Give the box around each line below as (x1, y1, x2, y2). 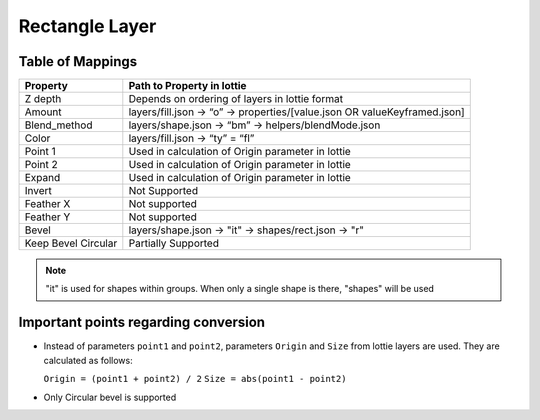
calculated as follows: (43, 354, 134, 366)
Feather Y (24, 210, 71, 224)
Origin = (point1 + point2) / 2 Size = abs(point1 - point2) (43, 373, 347, 385)
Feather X (24, 197, 71, 211)
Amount (24, 105, 62, 119)
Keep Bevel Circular (24, 236, 118, 250)
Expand (24, 171, 61, 185)
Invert (24, 184, 52, 198)
